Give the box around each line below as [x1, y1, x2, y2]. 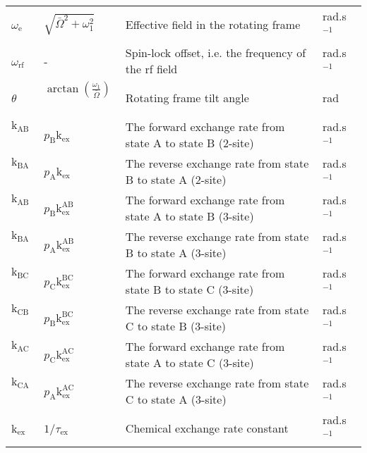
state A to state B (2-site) [125, 135, 254, 151]
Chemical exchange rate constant [125, 419, 289, 436]
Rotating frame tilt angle [125, 89, 249, 106]
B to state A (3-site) [125, 244, 227, 261]
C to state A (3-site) [125, 391, 227, 407]
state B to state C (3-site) [125, 281, 254, 297]
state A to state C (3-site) [125, 354, 254, 371]
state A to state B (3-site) [125, 208, 254, 224]
